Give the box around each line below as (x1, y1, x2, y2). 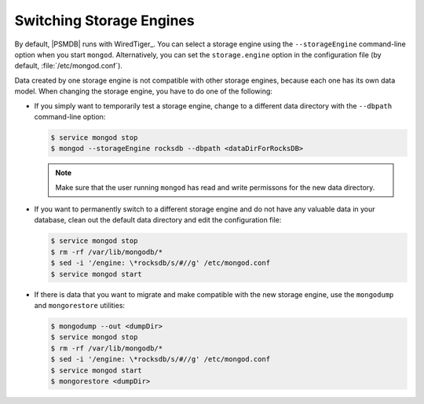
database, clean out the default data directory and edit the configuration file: (34, 215, 282, 225)
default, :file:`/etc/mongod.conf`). (14, 61, 123, 71)
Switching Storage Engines (14, 12, 196, 29)
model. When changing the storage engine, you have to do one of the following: (14, 86, 272, 96)
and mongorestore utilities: (34, 300, 126, 310)
